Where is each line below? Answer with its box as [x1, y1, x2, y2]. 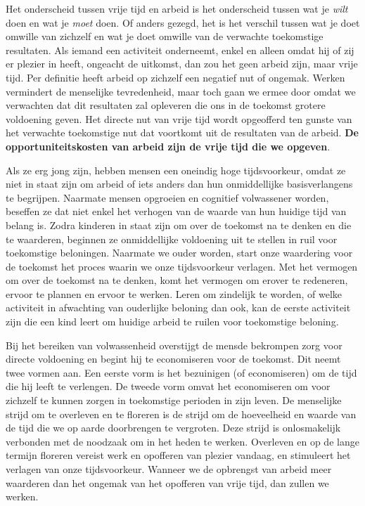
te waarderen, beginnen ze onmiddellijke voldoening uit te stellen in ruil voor [6, 231, 338, 246]
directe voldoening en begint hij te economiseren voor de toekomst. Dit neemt [6, 351, 341, 366]
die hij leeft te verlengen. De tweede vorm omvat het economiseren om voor [6, 379, 331, 394]
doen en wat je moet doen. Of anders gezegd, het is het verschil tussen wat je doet [6, 15, 360, 30]
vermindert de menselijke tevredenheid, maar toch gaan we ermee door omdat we [6, 84, 356, 98]
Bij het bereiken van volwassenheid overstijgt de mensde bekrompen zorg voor [6, 337, 342, 352]
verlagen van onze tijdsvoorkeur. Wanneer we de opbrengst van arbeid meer [6, 462, 332, 476]
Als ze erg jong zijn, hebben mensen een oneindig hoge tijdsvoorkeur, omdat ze [6, 162, 346, 177]
